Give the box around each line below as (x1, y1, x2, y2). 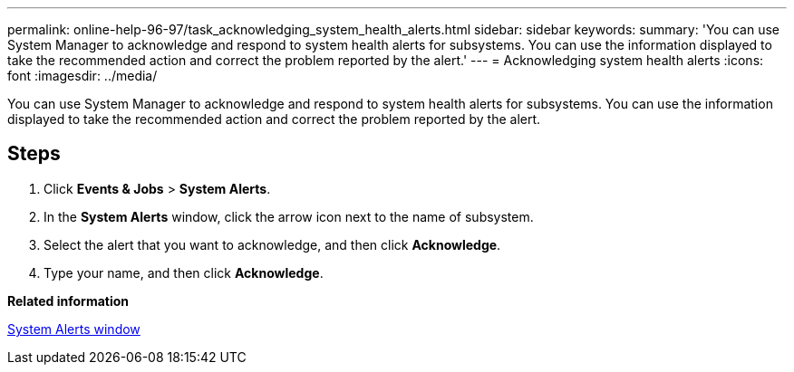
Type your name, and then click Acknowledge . (44, 264, 324, 281)
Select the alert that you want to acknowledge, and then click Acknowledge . (44, 236, 501, 253)
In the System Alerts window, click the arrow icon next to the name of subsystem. (44, 208, 534, 224)
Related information (7, 292, 130, 309)
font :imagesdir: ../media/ (7, 68, 158, 83)
